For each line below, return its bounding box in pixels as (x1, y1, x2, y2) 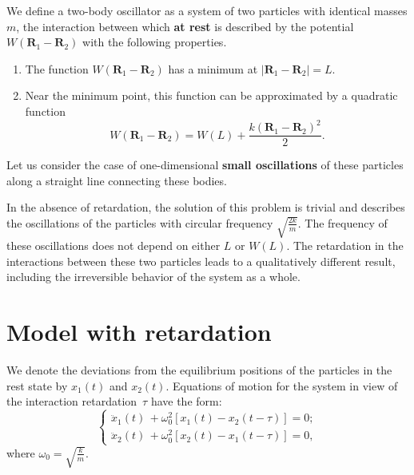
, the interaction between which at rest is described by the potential (16, 18, 354, 34)
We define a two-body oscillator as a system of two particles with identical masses (6, 2, 408, 18)
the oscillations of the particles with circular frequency (6, 214, 273, 231)
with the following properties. (82, 34, 227, 50)
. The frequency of (297, 214, 388, 231)
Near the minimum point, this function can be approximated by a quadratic (25, 87, 398, 104)
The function (25, 60, 89, 77)
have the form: (150, 393, 222, 410)
